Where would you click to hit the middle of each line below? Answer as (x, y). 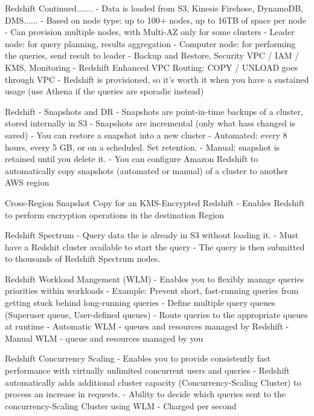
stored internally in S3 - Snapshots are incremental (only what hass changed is (150, 123)
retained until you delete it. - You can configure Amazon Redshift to (132, 159)
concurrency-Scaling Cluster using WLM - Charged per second (121, 405)
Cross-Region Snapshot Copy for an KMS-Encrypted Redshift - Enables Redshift (155, 202)
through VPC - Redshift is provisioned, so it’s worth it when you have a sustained (157, 79)
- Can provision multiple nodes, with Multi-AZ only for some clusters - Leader (150, 32)
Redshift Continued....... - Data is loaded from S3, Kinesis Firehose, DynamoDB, (154, 8)
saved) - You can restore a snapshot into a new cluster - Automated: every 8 (146, 135)
